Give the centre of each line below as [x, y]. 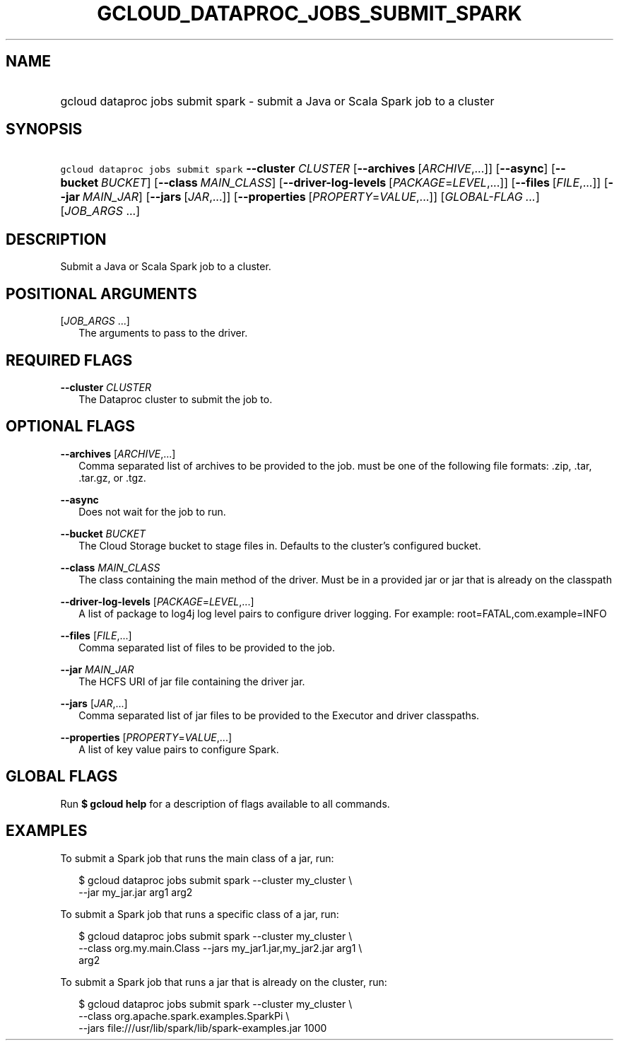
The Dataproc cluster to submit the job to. [176, 399]
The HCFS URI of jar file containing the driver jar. [192, 681]
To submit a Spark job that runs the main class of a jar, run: [197, 858]
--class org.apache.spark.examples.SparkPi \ [184, 1016]
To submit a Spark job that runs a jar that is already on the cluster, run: [224, 982]
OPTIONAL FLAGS [70, 426]
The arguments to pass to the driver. [163, 333]
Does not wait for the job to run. [152, 511]
